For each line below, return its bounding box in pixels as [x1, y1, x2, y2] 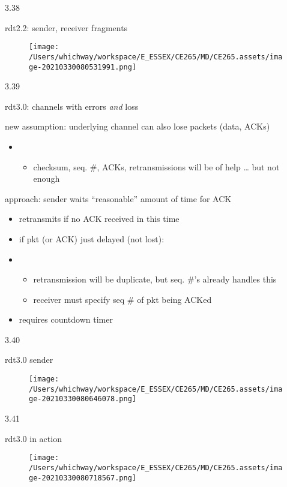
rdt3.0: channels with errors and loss [5, 100, 139, 112]
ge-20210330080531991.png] [29, 62, 136, 71]
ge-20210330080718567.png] [29, 473, 136, 482]
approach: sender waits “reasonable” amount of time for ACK [5, 192, 232, 205]
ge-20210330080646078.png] [29, 395, 136, 404]
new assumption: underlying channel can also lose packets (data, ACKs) [5, 120, 270, 133]
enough [33, 172, 60, 185]
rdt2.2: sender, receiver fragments [5, 21, 128, 34]
